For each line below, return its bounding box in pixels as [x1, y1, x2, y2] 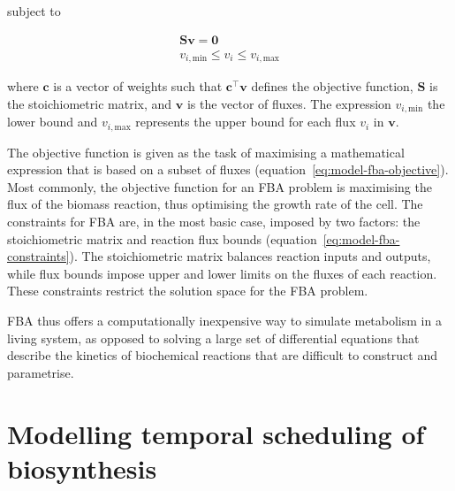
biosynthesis [7, 449, 157, 486]
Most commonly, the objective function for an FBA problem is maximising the [7, 177, 432, 196]
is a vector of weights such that [53, 77, 223, 96]
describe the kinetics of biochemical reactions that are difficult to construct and [7, 346, 437, 364]
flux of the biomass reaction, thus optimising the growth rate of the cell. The [7, 195, 423, 213]
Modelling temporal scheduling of [7, 415, 425, 451]
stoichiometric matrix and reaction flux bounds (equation [7, 229, 317, 248]
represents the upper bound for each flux [135, 112, 356, 131]
